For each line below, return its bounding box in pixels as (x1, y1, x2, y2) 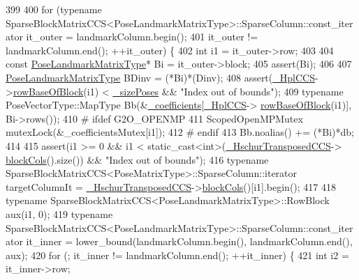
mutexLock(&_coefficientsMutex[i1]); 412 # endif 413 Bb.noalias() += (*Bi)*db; (6, 125, 354, 139)
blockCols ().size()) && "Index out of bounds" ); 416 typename (6, 152, 269, 166)
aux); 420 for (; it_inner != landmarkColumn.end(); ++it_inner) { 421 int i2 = (6, 247, 349, 262)
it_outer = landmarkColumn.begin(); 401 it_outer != (26, 29, 258, 44)
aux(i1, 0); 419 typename (6, 206, 113, 221)
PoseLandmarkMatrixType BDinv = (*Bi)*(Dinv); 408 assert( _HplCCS (6, 70, 315, 84)
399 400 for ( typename (6, 2, 102, 16)
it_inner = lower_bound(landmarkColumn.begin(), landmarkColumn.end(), (26, 234, 353, 249)
